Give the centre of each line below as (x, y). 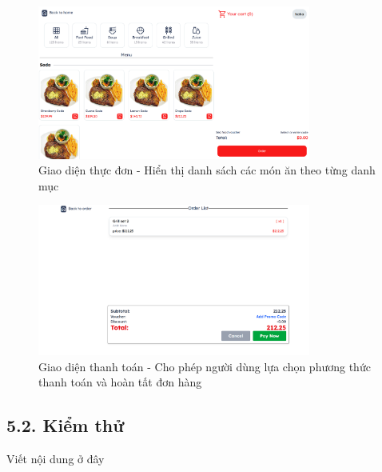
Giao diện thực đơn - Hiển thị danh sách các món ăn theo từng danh (207, 170)
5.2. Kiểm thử (66, 425)
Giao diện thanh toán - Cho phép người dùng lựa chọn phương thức (205, 366)
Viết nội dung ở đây (56, 459)
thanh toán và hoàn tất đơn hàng (120, 382)
